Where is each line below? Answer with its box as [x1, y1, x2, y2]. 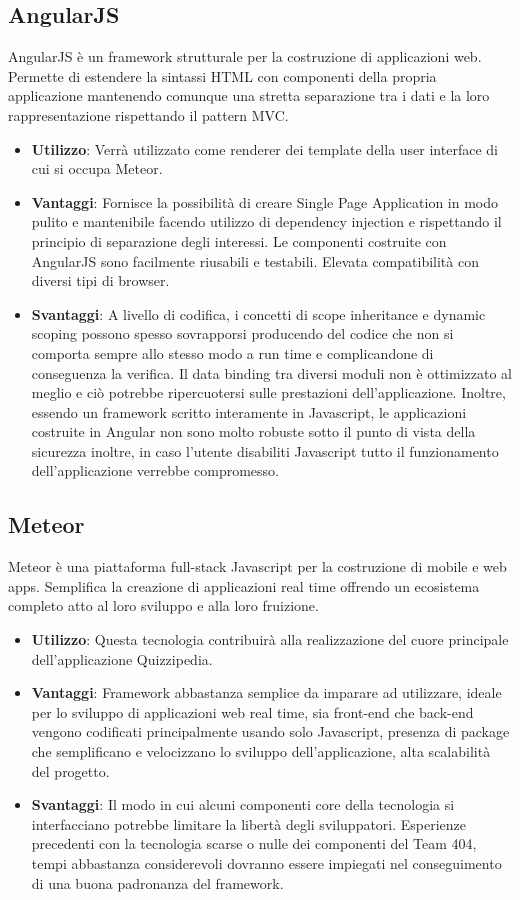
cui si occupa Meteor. [31, 158, 163, 179]
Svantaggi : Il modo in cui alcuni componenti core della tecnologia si [31, 794, 455, 815]
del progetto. [31, 760, 110, 781]
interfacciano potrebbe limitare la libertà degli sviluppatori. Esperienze [31, 813, 467, 834]
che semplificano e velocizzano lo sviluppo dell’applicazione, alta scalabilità [31, 741, 491, 762]
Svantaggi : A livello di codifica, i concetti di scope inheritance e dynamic [31, 303, 486, 324]
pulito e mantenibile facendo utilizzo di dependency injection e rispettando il [31, 211, 502, 232]
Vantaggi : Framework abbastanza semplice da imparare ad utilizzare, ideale [31, 682, 502, 703]
